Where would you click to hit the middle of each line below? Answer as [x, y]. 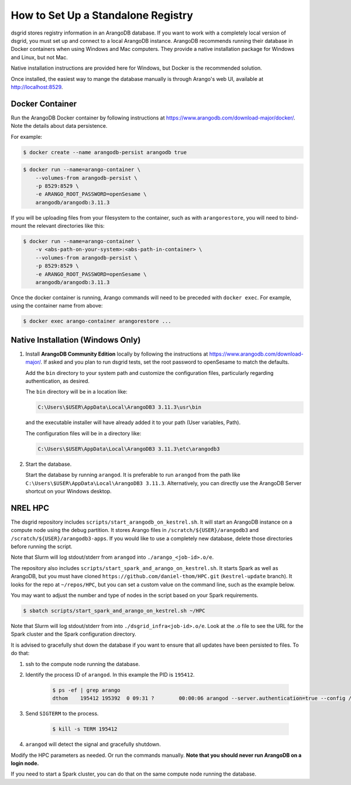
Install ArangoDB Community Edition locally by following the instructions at [117, 354]
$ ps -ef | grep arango [87, 690]
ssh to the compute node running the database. [83, 664]
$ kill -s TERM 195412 [85, 729]
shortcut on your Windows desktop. [69, 491]
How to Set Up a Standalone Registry [102, 15]
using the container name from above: [57, 306]
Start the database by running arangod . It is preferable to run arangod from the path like [133, 475]
